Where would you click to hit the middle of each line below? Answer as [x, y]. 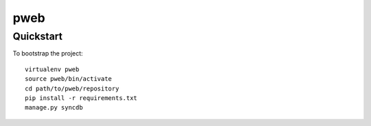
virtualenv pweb [52, 69]
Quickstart [38, 36]
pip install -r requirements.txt [81, 98]
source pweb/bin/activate [69, 79]
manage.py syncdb [54, 108]
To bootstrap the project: [48, 53]
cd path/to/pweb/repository [72, 88]
